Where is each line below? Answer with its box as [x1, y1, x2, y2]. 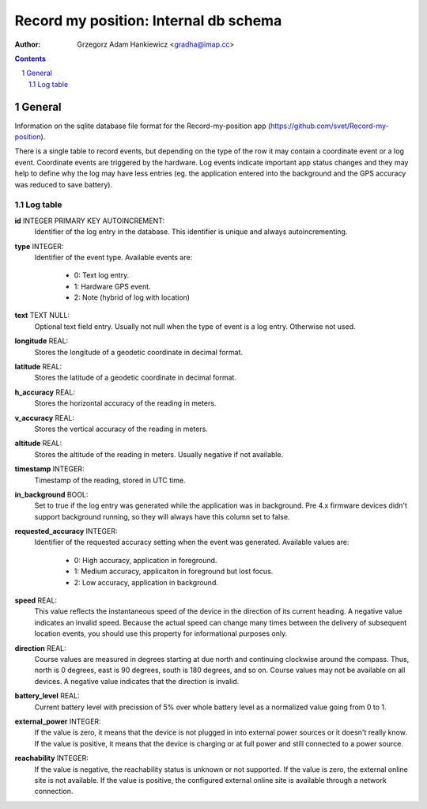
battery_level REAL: [14, 691, 80, 701]
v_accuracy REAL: [14, 413, 75, 422]
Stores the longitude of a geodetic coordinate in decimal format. [34, 347, 243, 357]
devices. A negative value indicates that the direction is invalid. [34, 676, 240, 686]
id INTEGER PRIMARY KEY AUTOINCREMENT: [14, 216, 165, 225]
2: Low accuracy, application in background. [74, 577, 219, 587]
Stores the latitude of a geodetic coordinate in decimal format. [34, 372, 237, 383]
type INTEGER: [14, 241, 64, 251]
